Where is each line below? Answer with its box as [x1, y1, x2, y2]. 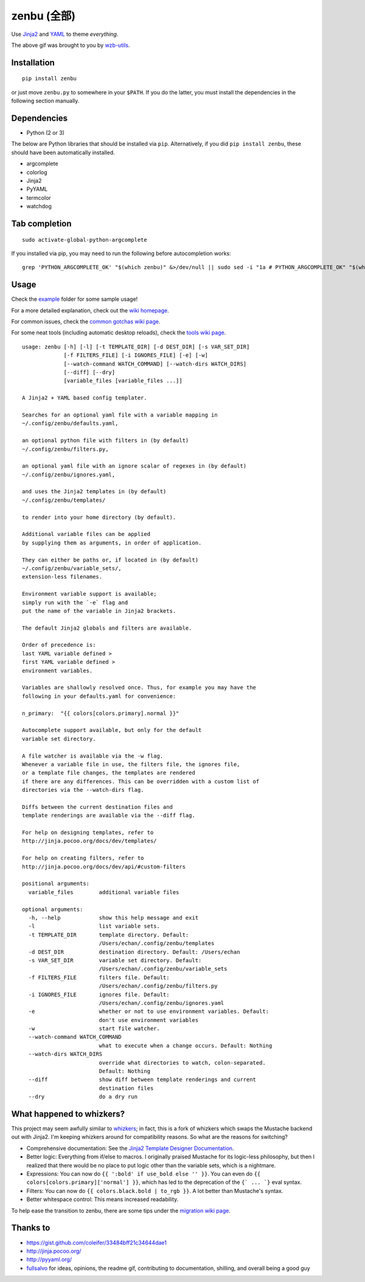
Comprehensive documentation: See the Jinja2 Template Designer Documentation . [26, 1144, 234, 1152]
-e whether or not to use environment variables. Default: [28, 1008, 269, 1015]
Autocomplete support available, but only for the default [22, 727, 202, 734]
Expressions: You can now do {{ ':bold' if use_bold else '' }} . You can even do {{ [26, 1170, 261, 1178]
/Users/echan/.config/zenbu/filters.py [99, 982, 218, 990]
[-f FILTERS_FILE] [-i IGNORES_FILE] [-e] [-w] [63, 352, 208, 359]
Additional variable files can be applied [22, 530, 151, 538]
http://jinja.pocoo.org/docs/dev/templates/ [22, 837, 158, 845]
